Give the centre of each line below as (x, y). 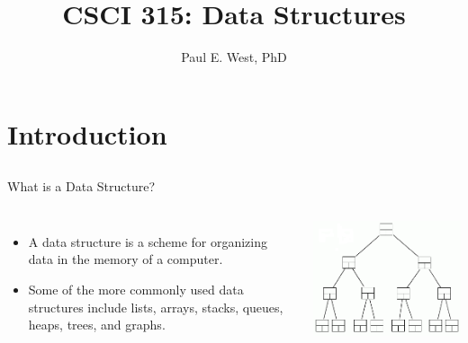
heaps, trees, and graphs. (97, 325)
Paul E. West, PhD (234, 57)
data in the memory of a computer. (126, 259)
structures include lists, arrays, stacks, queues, (156, 307)
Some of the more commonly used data (136, 290)
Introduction (87, 133)
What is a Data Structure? (81, 186)
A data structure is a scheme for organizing (148, 241)
